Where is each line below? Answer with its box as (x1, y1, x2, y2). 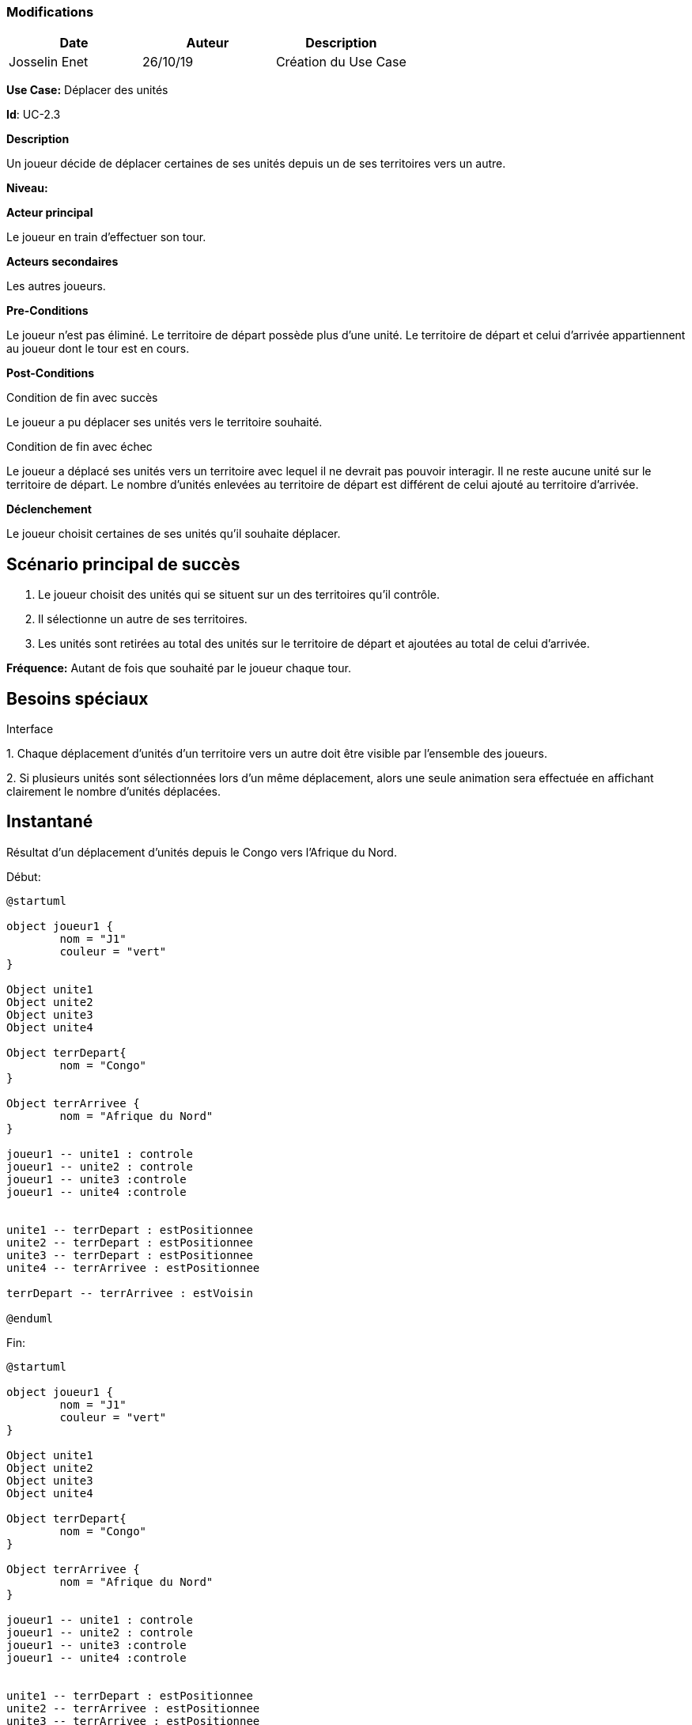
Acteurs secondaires (6, 255, 119, 269)
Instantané (6, 811, 93, 832)
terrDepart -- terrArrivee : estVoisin (6, 1286, 253, 1299)
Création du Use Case (275, 54, 407, 70)
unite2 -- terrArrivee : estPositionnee (6, 1701, 260, 1715)
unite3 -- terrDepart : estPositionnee (6, 1248, 253, 1262)
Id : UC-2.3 (6, 108, 61, 122)
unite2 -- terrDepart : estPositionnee (6, 1235, 253, 1249)
